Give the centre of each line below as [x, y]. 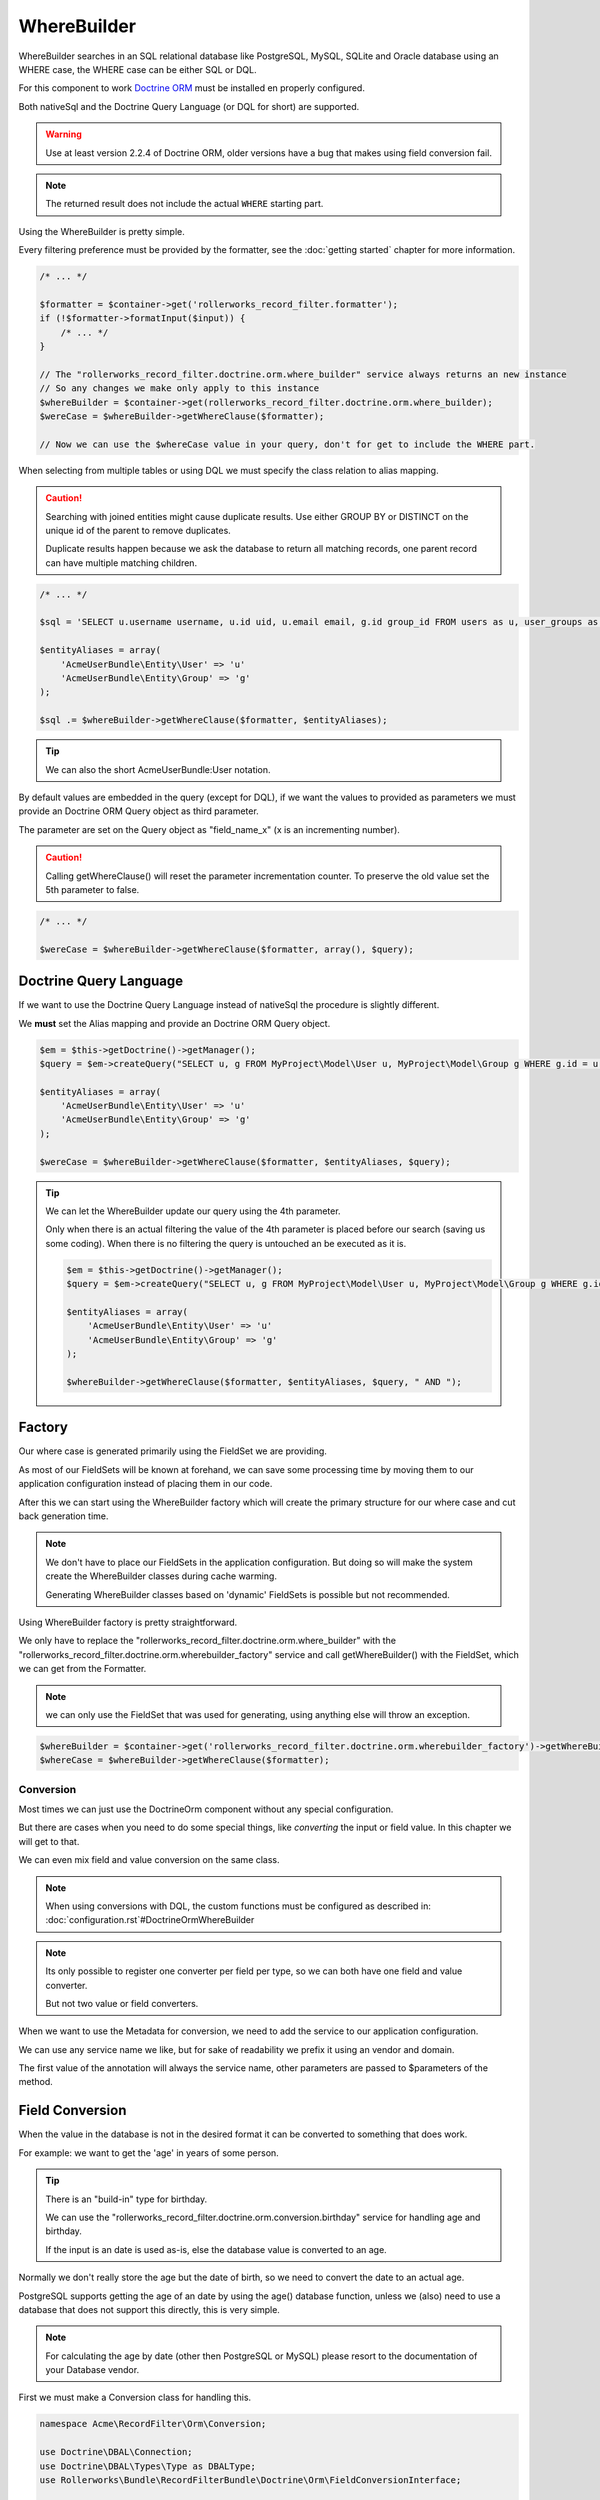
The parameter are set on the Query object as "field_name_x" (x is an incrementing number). [209, 829]
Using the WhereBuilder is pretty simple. [101, 231]
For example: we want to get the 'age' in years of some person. [148, 2152]
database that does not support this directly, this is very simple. [149, 2309]
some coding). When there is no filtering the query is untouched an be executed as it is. [226, 1243]
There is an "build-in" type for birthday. [126, 2199]
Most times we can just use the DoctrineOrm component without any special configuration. [206, 1809]
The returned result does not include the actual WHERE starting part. [184, 204]
